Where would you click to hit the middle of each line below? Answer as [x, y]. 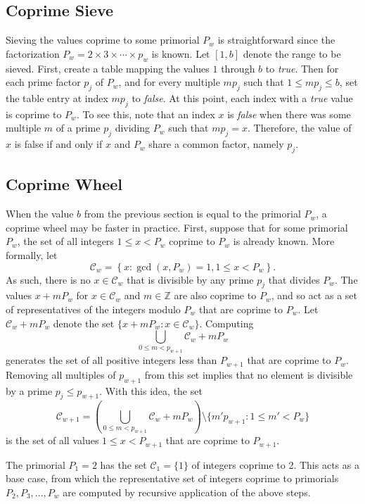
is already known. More [284, 241]
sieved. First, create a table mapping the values [108, 68]
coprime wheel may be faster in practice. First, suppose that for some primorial [177, 227]
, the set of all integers [65, 241]
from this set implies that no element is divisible [249, 374]
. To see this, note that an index [146, 114]
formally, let [32, 254]
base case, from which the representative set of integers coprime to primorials [172, 478]
